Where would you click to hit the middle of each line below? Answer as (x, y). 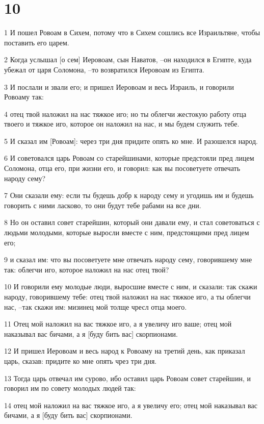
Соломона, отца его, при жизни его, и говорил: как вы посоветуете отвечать (122, 168)
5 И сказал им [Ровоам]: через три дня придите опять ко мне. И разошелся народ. (131, 141)
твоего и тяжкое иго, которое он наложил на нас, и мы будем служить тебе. (122, 124)
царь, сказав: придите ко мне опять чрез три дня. (81, 360)
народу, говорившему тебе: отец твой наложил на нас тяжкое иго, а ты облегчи (127, 296)
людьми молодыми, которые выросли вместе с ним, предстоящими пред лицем (127, 232)
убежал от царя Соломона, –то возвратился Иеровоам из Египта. (104, 69)
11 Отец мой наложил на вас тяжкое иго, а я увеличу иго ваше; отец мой (118, 324)
